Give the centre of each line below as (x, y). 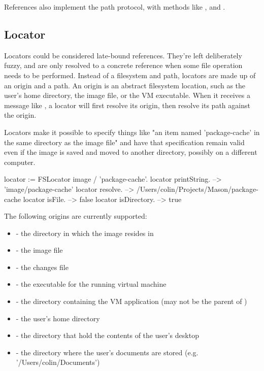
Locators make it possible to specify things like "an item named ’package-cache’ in (132, 132)
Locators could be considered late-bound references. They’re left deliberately (123, 55)
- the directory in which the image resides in (85, 233)
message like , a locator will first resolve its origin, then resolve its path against (127, 105)
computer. (20, 162)
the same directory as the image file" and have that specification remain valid (124, 142)
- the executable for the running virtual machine (91, 284)
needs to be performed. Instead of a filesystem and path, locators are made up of (130, 75)
